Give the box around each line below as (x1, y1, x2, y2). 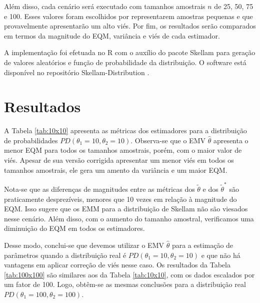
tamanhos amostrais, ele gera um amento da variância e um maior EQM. (4, 164, 227, 175)
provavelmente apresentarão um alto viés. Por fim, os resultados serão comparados (4, 21, 256, 31)
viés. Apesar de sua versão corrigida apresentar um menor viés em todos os (4, 155, 234, 165)
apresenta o (213, 135, 248, 145)
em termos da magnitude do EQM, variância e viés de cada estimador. (4, 30, 220, 41)
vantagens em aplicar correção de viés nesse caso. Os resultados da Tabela (4, 259, 230, 270)
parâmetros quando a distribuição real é (4, 249, 126, 260)
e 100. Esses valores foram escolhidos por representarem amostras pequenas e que (4, 11, 253, 21)
